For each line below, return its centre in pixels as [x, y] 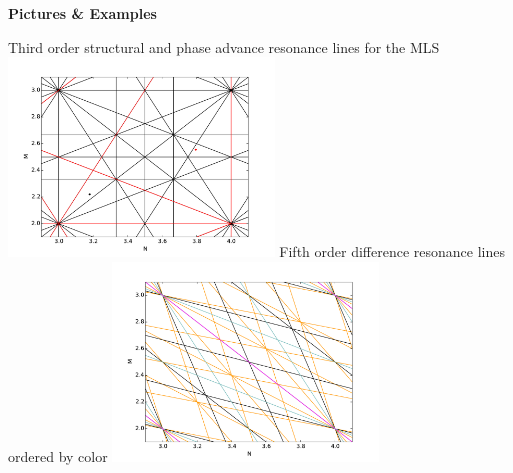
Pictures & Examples [82, 13]
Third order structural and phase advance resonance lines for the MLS [224, 46]
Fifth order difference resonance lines [392, 251]
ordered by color [58, 455]
